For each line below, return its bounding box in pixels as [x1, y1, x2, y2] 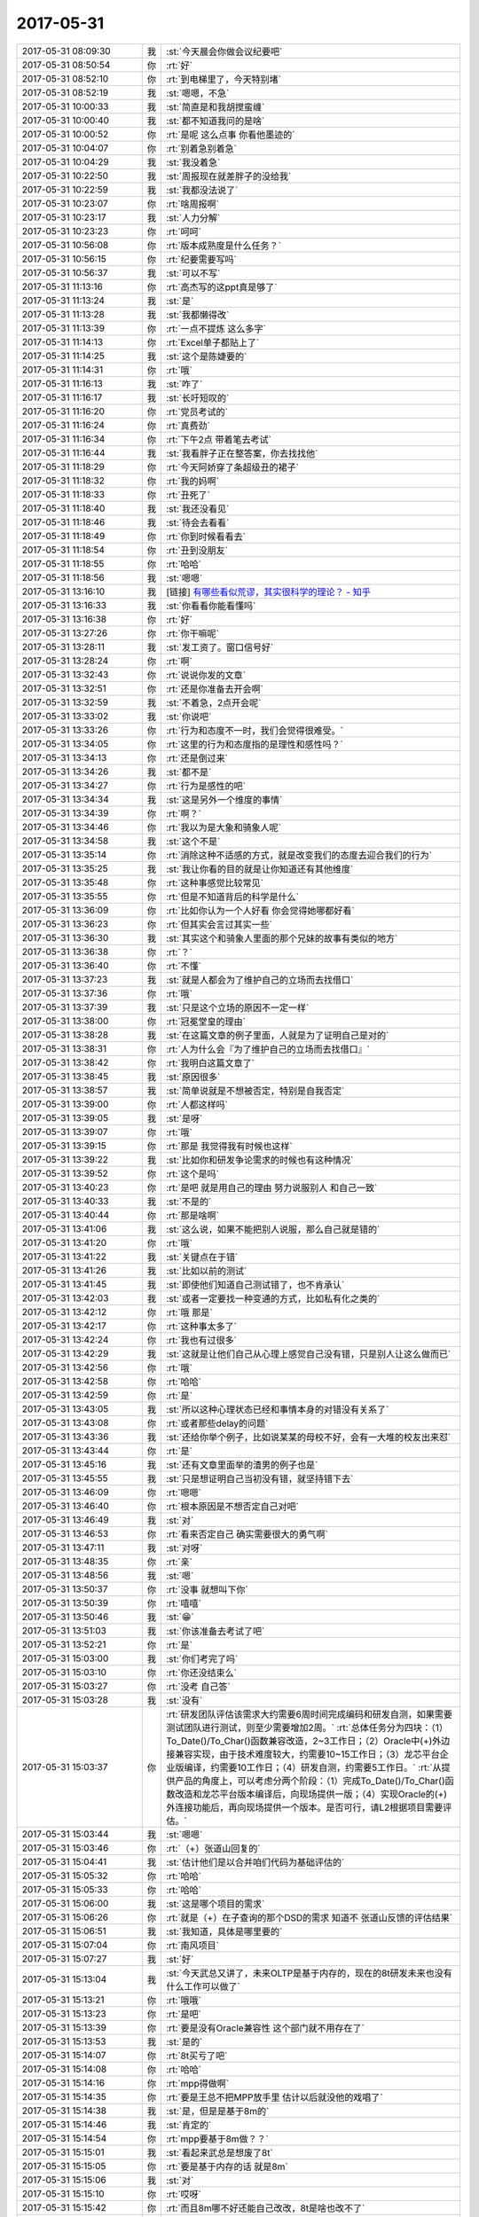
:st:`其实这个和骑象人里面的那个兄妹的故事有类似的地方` [165, 932, 398, 944]
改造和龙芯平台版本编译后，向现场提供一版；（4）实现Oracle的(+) [174, 1788, 448, 1800]
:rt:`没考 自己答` [165, 1680, 231, 1693]
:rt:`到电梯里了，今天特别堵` [165, 73, 281, 85]
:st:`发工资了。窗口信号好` [165, 641, 274, 654]
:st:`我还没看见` [165, 502, 230, 514]
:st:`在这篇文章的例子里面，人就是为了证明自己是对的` [165, 1029, 389, 1041]
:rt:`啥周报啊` [165, 198, 219, 210]
